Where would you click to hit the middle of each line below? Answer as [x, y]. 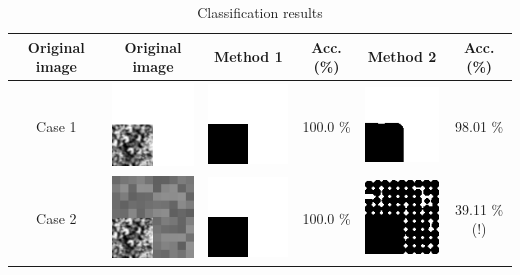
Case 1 [56, 125]
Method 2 [402, 56]
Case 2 [56, 218]
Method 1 [248, 56]
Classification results [260, 12]
